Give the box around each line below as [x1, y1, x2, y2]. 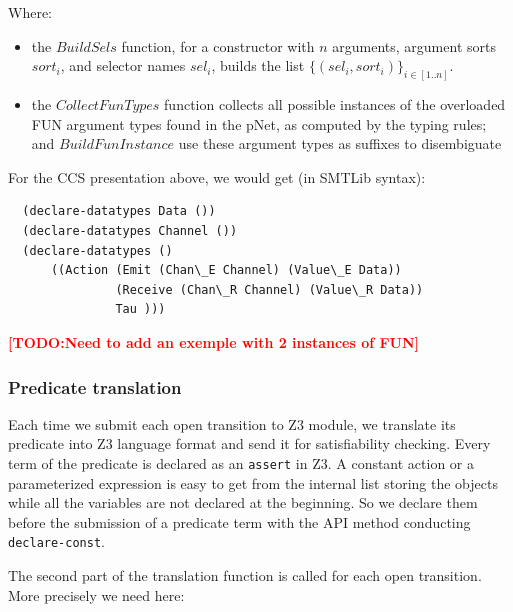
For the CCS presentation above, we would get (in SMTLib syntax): [8, 166, 426, 187]
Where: [8, 2, 52, 22]
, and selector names [60, 55, 186, 76]
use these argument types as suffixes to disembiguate [178, 133, 502, 154]
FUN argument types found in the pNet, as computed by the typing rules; [31, 113, 487, 134]
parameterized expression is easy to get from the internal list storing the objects [8, 472, 498, 493]
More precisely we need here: [8, 584, 185, 605]
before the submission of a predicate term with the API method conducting [8, 511, 471, 532]
